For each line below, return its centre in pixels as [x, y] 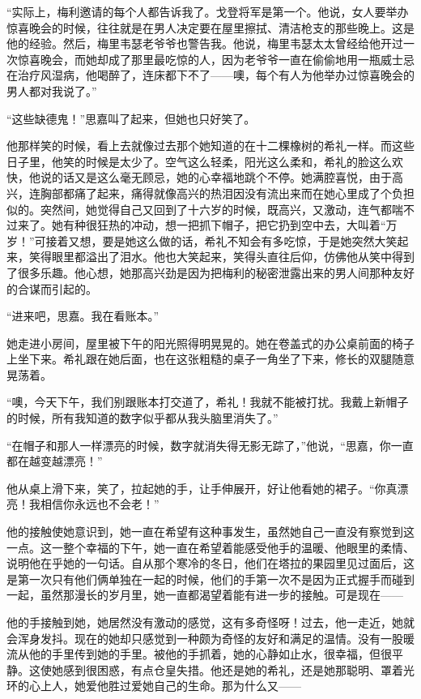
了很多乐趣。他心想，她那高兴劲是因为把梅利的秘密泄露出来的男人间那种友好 [210, 272]
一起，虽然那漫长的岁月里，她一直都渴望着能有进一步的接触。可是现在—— [205, 595]
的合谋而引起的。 [52, 288]
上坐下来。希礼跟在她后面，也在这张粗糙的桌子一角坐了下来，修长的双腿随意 [210, 359]
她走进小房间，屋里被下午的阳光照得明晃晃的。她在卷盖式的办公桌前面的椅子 [210, 343]
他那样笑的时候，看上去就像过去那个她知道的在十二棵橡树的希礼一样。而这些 [210, 146]
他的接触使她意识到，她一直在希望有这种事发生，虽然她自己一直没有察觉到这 [210, 532]
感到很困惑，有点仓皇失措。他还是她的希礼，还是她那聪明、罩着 [233, 669]
